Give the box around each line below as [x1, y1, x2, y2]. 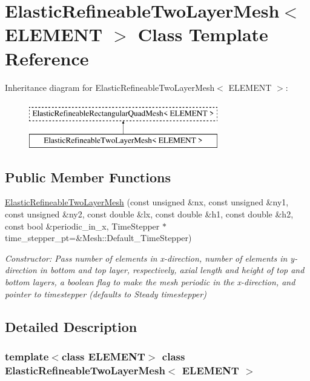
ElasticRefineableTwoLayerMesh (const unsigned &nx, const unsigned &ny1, [5, 196, 289, 208]
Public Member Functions [5, 167, 171, 186]
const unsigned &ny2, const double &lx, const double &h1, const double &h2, [5, 208, 294, 220]
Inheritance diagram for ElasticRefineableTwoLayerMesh [5, 81, 215, 93]
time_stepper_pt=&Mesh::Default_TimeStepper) [5, 231, 192, 244]
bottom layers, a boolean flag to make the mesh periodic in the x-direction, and [5, 276, 295, 288]
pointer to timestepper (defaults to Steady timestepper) [5, 287, 206, 300]
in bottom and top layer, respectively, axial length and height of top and [39, 263, 305, 276]
